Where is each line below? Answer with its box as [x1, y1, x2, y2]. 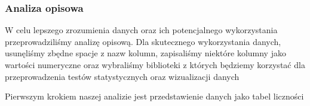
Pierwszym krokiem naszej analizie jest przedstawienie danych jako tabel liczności [5, 90, 304, 102]
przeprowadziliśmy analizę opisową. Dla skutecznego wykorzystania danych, [5, 35, 281, 47]
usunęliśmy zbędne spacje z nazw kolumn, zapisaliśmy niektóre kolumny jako [5, 47, 286, 59]
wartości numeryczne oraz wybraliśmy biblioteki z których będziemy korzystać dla [5, 59, 305, 70]
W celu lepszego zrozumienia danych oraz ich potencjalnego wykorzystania [5, 24, 278, 36]
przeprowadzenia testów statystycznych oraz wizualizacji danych [5, 70, 240, 82]
